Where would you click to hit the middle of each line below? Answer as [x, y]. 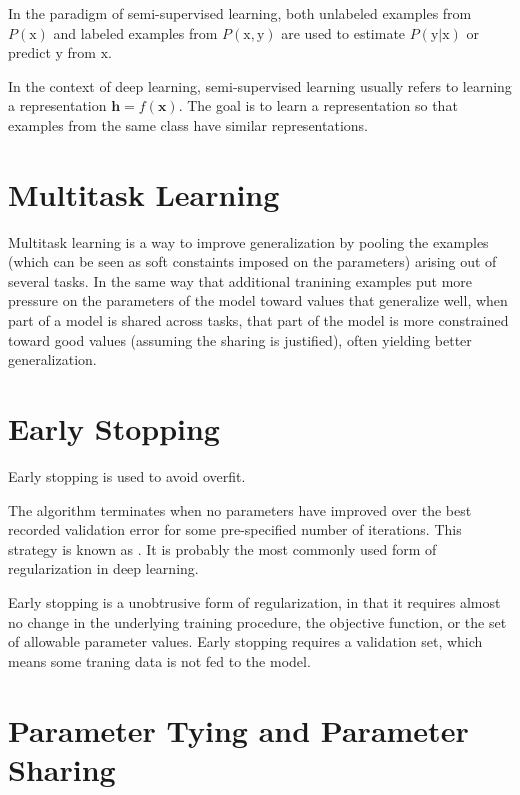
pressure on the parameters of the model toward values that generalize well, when [258, 300]
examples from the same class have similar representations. [188, 124]
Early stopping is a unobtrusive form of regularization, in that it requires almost [254, 601]
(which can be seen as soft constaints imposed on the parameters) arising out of [252, 261]
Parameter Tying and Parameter [238, 729]
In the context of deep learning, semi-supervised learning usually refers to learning [260, 85]
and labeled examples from [135, 32]
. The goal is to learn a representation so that [318, 105]
